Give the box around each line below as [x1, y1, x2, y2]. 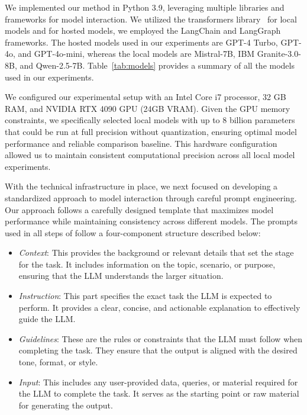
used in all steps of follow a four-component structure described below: [5, 226, 261, 239]
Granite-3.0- [257, 47, 301, 60]
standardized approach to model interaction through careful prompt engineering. [5, 191, 297, 204]
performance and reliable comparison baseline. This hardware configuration [5, 137, 277, 149]
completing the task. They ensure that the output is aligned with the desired [18, 344, 298, 356]
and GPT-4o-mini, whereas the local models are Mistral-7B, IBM [18, 47, 255, 60]
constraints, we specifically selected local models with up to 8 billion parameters [5, 114, 295, 126]
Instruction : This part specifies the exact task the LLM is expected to [18, 289, 272, 302]
